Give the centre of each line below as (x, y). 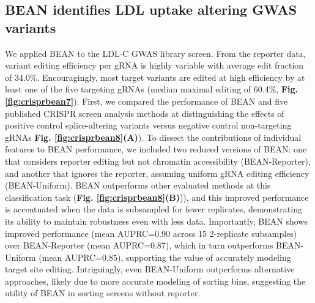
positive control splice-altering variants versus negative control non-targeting (148, 125)
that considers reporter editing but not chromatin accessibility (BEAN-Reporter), (158, 161)
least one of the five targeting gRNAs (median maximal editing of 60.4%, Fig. (151, 89)
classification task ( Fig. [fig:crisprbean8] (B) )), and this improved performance (157, 197)
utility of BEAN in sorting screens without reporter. (103, 293)
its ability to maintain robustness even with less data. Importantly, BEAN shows (156, 221)
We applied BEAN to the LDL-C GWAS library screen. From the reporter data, (155, 53)
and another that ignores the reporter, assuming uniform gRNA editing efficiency (157, 173)
